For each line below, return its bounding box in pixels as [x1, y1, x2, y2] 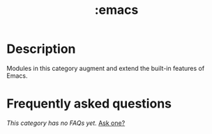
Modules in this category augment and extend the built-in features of [6, 64, 205, 72]
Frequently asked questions [6, 96, 172, 112]
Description [6, 41, 76, 57]
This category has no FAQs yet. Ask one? [6, 119, 126, 127]
